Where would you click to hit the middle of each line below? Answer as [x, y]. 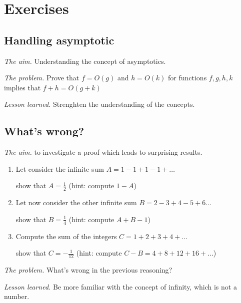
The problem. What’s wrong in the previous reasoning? [88, 270]
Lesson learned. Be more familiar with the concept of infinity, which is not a [120, 286]
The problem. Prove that [42, 78]
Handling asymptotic [59, 40]
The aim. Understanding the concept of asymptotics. [85, 61]
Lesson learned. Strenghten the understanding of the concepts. [99, 104]
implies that [22, 87]
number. [17, 296]
